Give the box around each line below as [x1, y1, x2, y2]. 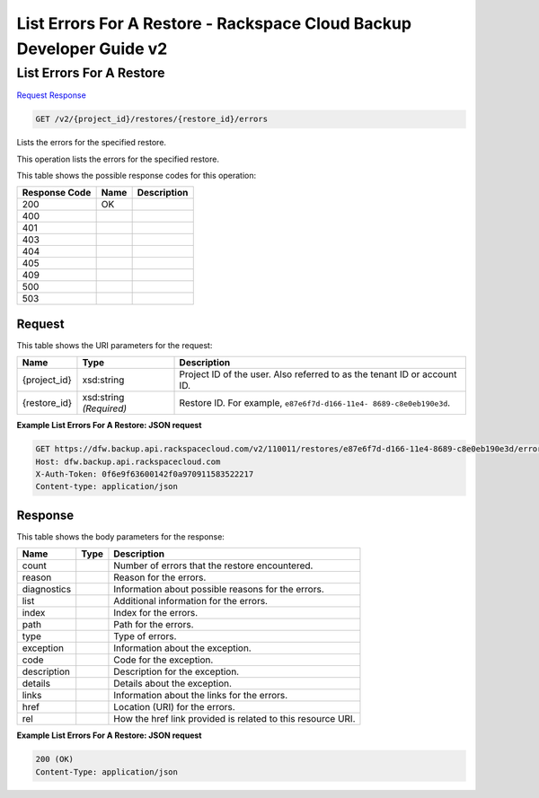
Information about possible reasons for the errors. [113, 583, 325, 596]
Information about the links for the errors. [113, 689, 288, 702]
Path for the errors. [113, 618, 194, 631]
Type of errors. [113, 630, 177, 643]
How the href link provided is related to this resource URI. [113, 713, 356, 725]
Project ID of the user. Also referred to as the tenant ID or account [179, 368, 457, 381]
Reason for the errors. [113, 571, 207, 583]
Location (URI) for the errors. [113, 701, 235, 714]
